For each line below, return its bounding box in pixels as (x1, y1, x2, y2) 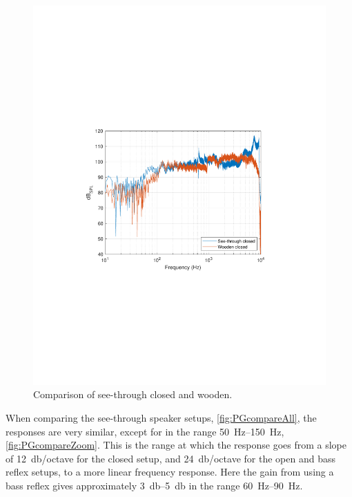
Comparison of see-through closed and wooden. (33, 387, 233, 402)
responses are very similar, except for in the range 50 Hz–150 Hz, (6, 424, 284, 438)
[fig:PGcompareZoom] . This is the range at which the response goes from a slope (6, 438, 346, 452)
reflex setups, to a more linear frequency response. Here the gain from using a (6, 465, 334, 479)
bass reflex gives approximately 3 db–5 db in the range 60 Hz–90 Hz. (6, 478, 303, 493)
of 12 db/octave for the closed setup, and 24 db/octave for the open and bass (6, 451, 335, 465)
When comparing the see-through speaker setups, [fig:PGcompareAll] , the (6, 411, 317, 425)
